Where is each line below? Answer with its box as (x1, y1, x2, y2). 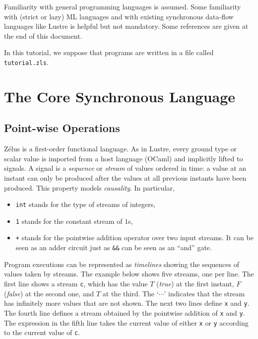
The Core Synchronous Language (4, 86, 236, 106)
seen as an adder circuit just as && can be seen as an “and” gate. (15, 242, 212, 253)
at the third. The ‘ (102, 288, 159, 298)
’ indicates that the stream (164, 288, 245, 298)
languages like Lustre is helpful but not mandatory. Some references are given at (4, 21, 249, 31)
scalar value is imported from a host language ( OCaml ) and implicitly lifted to (4, 153, 243, 163)
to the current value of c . (4, 327, 80, 338)
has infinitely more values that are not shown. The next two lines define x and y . (4, 298, 250, 308)
